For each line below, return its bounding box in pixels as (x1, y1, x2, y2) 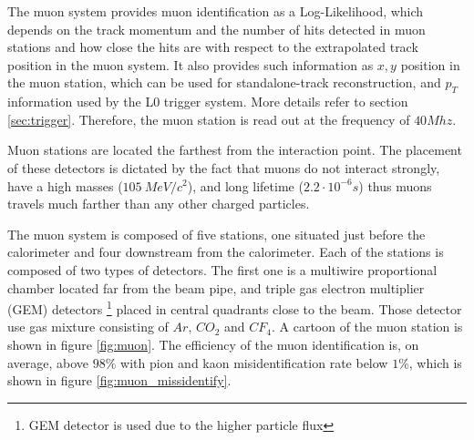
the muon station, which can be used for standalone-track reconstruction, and (7, 73, 441, 92)
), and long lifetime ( (187, 176, 304, 195)
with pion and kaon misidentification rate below (120, 353, 388, 372)
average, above (7, 353, 89, 372)
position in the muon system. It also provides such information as (7, 55, 374, 74)
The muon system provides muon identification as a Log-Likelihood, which (7, 2, 424, 20)
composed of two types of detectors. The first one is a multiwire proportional (7, 260, 438, 279)
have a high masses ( (7, 176, 123, 195)
